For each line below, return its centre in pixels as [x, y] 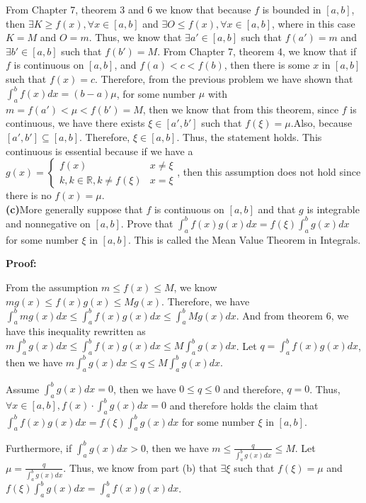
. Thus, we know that [135, 37]
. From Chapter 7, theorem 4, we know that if [257, 51]
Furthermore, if [39, 447]
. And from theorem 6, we [292, 315]
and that [277, 209]
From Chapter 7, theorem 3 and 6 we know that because [128, 9]
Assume [23, 389]
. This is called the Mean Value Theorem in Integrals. [244, 239]
